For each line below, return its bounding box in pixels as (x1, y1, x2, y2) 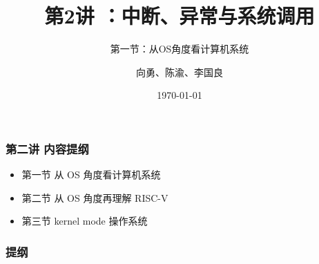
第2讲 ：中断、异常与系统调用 (44, 1, 315, 30)
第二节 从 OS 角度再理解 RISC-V (21, 190, 168, 205)
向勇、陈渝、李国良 (136, 64, 223, 79)
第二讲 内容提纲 (6, 140, 89, 157)
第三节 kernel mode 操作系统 (21, 214, 148, 228)
